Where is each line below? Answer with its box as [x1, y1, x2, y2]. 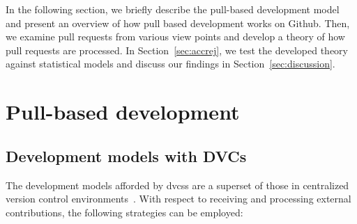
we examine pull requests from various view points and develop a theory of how [6, 29, 345, 44]
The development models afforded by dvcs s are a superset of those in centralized [6, 177, 349, 192]
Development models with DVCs [6, 145, 247, 166]
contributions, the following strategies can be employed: [6, 205, 243, 219]
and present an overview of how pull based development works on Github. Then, [6, 15, 350, 30]
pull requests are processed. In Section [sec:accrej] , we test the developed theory [6, 42, 349, 57]
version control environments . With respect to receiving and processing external [6, 191, 351, 206]
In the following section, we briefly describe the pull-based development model [6, 2, 340, 16]
